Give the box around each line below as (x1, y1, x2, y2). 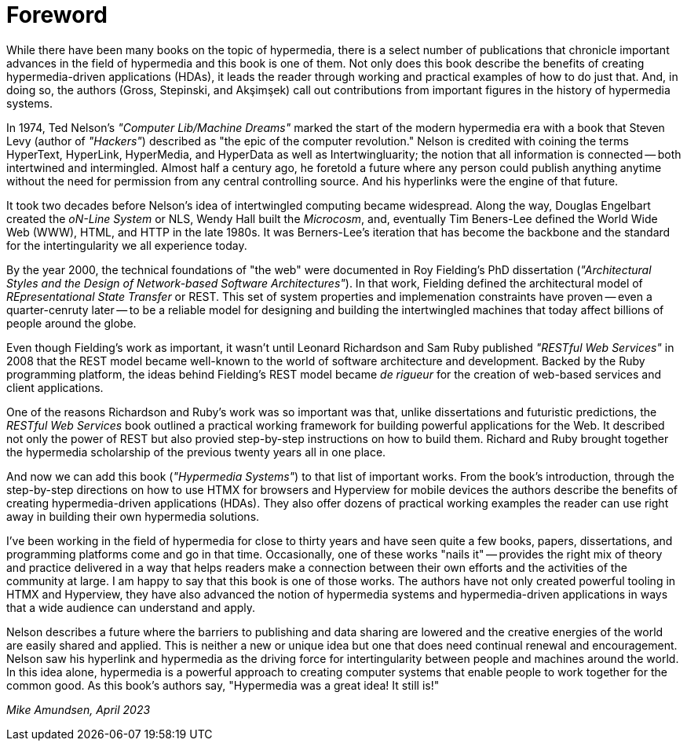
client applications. (6, 380, 104, 394)
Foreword (6, 2, 108, 28)
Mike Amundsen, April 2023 (6, 702, 151, 716)
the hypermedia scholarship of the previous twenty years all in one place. (6, 445, 386, 459)
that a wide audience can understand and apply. (6, 600, 256, 614)
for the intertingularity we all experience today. (6, 238, 247, 252)
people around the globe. (6, 316, 137, 330)
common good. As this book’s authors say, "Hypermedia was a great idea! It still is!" (6, 678, 440, 692)
